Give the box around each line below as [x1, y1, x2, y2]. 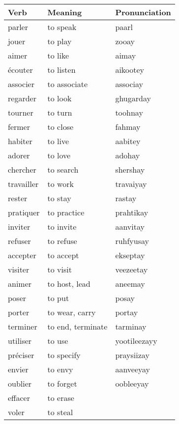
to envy [47, 363, 73, 375]
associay [115, 78, 143, 90]
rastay [115, 192, 137, 204]
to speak [47, 21, 77, 32]
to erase [47, 392, 74, 403]
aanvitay [115, 221, 145, 232]
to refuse [47, 235, 77, 246]
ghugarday [115, 92, 151, 104]
